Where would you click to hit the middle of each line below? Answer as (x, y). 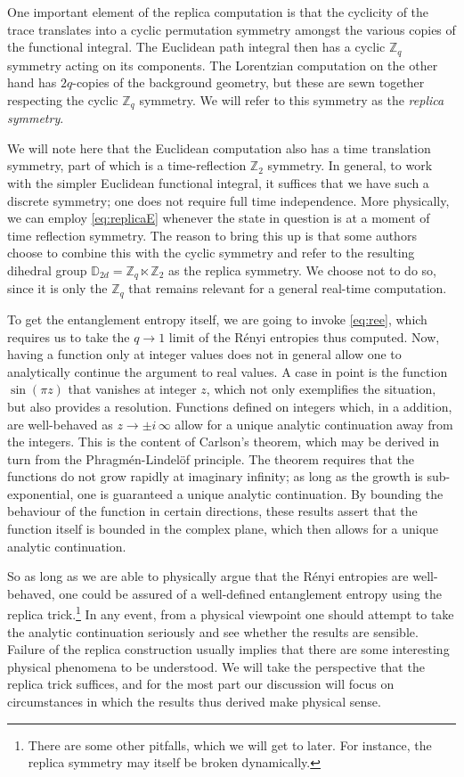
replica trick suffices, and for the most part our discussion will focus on (201, 684)
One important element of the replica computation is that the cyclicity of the (218, 12)
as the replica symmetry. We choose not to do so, (302, 270)
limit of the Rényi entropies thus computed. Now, (304, 336)
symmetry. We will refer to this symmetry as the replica (292, 99)
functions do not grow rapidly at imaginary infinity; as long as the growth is (215, 476)
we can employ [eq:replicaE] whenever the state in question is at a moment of (219, 218)
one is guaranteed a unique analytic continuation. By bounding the (260, 493)
